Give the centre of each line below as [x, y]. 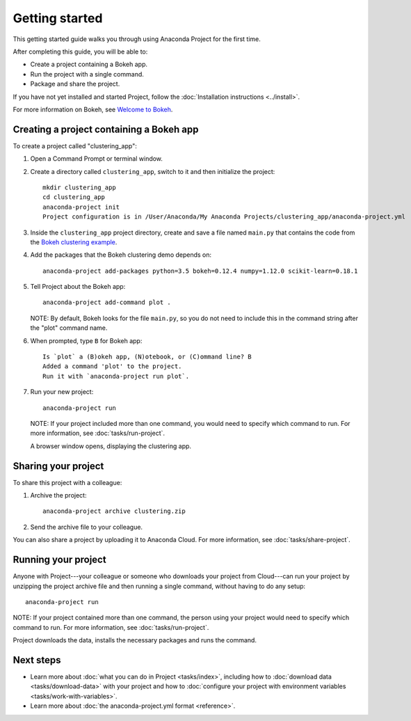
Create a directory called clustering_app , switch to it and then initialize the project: [153, 171]
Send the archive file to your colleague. [86, 527]
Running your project [60, 560]
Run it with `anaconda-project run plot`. [116, 376]
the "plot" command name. [69, 328]
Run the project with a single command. [87, 74]
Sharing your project [58, 466]
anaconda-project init [81, 207]
